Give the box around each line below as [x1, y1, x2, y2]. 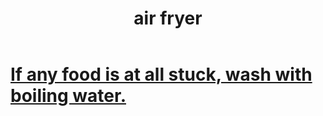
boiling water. [10, 85, 127, 107]
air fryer [133, 7, 203, 30]
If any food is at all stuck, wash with [10, 63, 313, 86]
